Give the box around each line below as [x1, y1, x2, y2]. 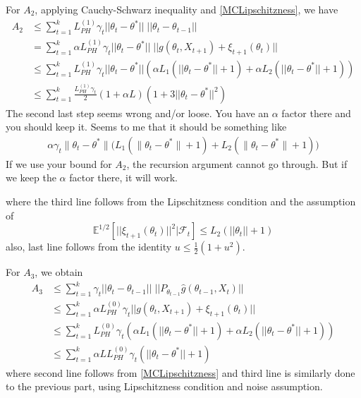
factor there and [281, 105, 351, 120]
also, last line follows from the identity [6, 239, 172, 254]
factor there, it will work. [69, 170, 178, 185]
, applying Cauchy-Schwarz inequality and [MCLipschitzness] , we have [35, 2, 338, 16]
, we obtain [35, 265, 83, 279]
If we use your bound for [6, 156, 112, 171]
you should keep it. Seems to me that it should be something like [6, 119, 287, 134]
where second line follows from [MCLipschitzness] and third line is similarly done [6, 365, 355, 380]
